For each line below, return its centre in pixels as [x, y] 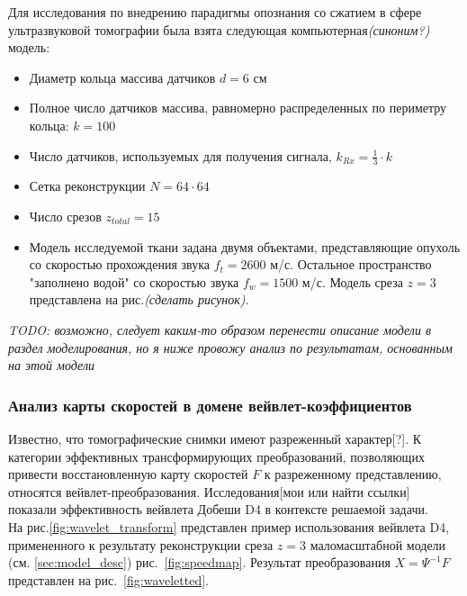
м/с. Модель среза [352, 281]
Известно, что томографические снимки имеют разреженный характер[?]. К [215, 438]
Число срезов [65, 216]
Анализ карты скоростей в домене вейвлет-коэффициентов [210, 405]
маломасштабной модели [378, 544]
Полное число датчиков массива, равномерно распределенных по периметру [238, 108]
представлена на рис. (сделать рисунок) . [139, 299]
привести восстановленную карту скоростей [128, 474]
